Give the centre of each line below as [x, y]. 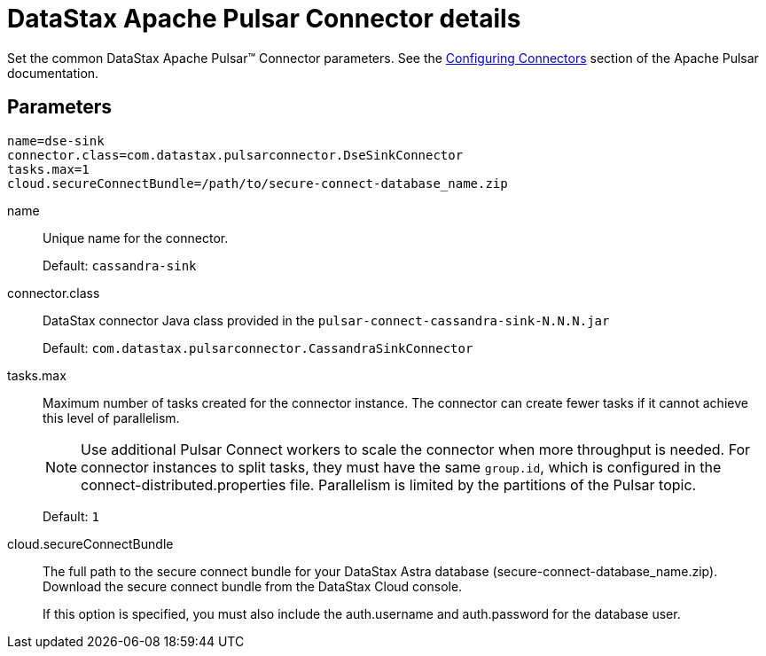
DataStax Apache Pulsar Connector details [264, 19]
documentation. [53, 73]
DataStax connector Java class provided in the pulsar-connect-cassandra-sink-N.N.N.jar [326, 320]
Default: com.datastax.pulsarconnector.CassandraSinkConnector [258, 348]
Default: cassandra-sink [120, 265]
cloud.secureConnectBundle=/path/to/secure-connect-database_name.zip [258, 183]
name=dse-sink [56, 141]
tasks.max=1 [48, 169]
